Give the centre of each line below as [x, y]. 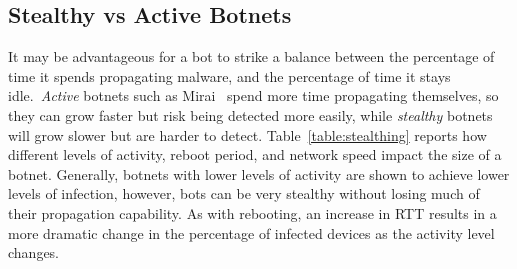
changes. [34, 252]
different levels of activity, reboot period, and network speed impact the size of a [255, 154]
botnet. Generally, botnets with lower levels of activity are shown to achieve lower [259, 173]
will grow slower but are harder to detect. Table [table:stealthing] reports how [247, 134]
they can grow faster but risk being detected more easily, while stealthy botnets [250, 114]
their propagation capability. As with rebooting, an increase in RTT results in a [252, 212]
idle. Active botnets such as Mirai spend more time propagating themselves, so [253, 95]
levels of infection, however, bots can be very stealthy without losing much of [244, 193]
